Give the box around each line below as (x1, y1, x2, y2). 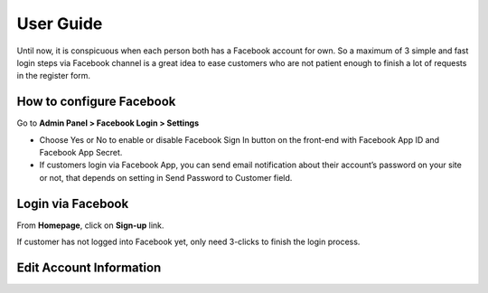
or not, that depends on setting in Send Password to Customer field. (39, 172, 293, 183)
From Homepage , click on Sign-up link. (16, 220, 164, 231)
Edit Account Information (16, 260, 162, 275)
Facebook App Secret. (39, 147, 123, 158)
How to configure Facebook (16, 94, 176, 109)
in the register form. (16, 71, 90, 81)
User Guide (16, 14, 103, 33)
